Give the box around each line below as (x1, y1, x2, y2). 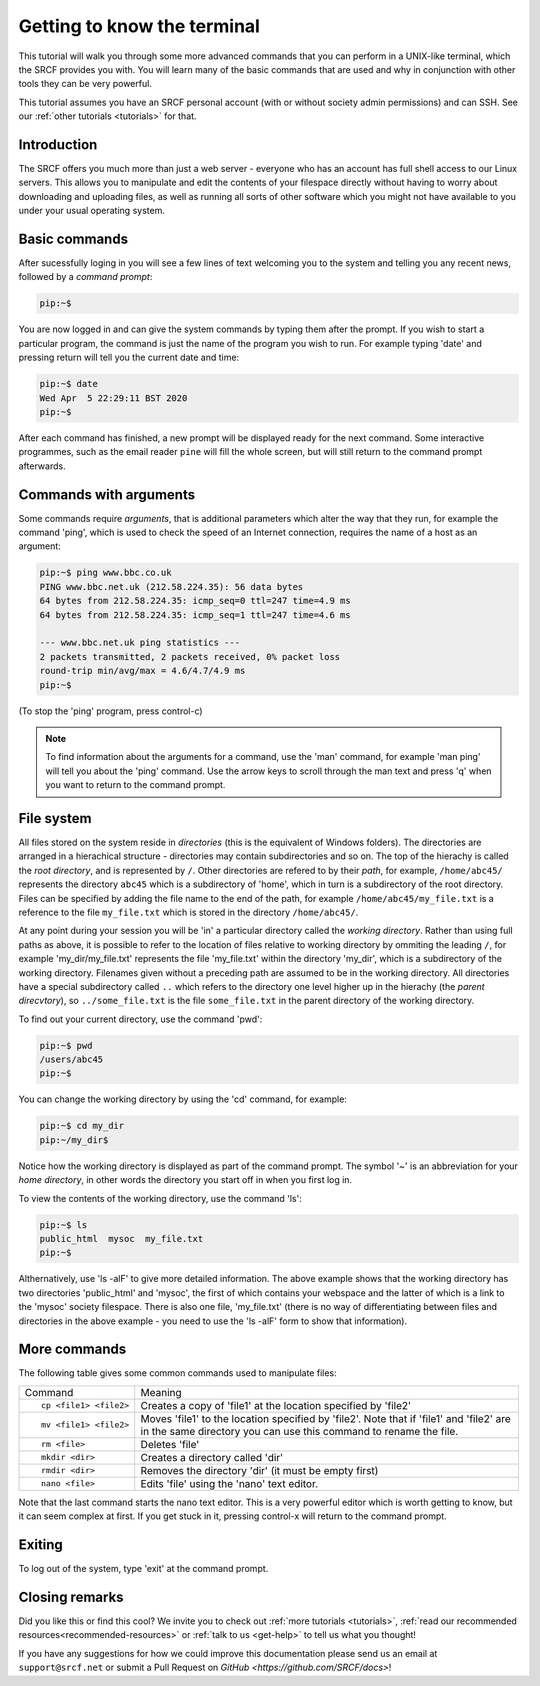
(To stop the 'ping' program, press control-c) (18, 705, 204, 717)
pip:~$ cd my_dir (39, 1120, 125, 1132)
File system (18, 810, 92, 827)
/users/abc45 (39, 1054, 104, 1065)
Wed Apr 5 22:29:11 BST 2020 (39, 392, 188, 404)
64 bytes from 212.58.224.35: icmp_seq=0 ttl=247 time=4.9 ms (39, 595, 351, 607)
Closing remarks (18, 1588, 124, 1605)
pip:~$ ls (39, 1219, 88, 1230)
